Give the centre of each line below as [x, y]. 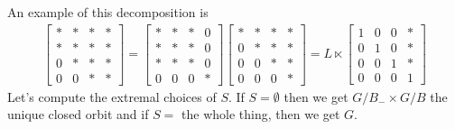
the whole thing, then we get [261, 114]
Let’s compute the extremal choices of [112, 96]
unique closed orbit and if [78, 114]
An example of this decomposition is [108, 12]
